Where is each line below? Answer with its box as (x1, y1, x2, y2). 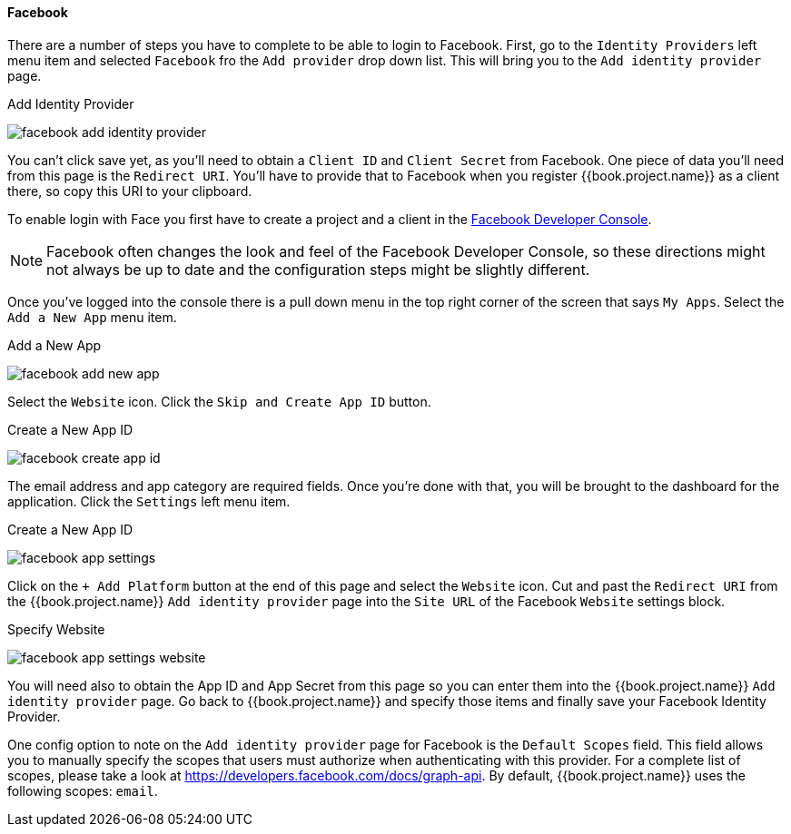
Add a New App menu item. (7, 309, 177, 325)
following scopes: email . (7, 782, 158, 799)
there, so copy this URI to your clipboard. (7, 182, 252, 199)
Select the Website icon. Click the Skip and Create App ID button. (7, 393, 431, 409)
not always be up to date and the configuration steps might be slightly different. (46, 260, 590, 279)
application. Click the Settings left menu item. (7, 493, 291, 509)
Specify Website (7, 621, 105, 637)
